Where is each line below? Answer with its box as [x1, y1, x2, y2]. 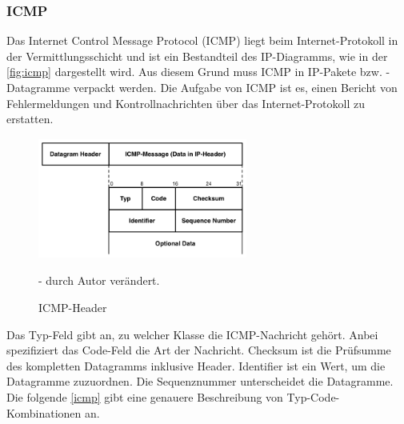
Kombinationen [6, 404, 82, 421]
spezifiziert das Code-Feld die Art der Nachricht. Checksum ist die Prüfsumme [6, 342, 391, 358]
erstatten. [6, 110, 54, 127]
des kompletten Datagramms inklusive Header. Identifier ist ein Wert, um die [6, 357, 386, 374]
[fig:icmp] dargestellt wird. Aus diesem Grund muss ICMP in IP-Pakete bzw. [6, 63, 382, 80]
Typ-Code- [286, 388, 340, 405]
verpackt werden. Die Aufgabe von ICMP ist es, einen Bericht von [73, 79, 398, 95]
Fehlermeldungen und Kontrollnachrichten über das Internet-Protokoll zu [6, 94, 365, 111]
